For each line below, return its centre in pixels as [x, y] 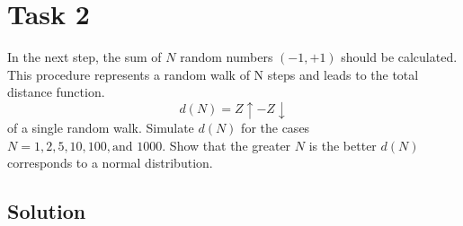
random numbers [227, 57]
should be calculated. [399, 57]
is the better [343, 145]
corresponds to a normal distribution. [110, 163]
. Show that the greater [227, 145]
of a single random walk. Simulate [101, 127]
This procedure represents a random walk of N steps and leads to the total [213, 74]
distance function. [56, 92]
